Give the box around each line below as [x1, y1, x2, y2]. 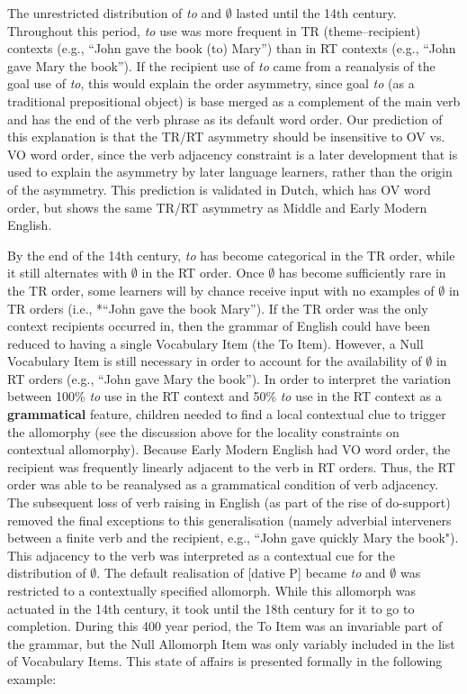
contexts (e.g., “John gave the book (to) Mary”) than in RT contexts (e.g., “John [7, 39, 456, 58]
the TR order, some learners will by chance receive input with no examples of [7, 280, 435, 299]
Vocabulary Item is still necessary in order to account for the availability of [7, 352, 422, 370]
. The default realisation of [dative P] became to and [96, 563, 386, 582]
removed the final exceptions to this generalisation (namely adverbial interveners [7, 510, 452, 529]
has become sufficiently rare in [278, 263, 446, 282]
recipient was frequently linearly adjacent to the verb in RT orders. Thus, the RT [7, 457, 455, 476]
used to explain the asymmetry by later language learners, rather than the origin [7, 162, 453, 181]
